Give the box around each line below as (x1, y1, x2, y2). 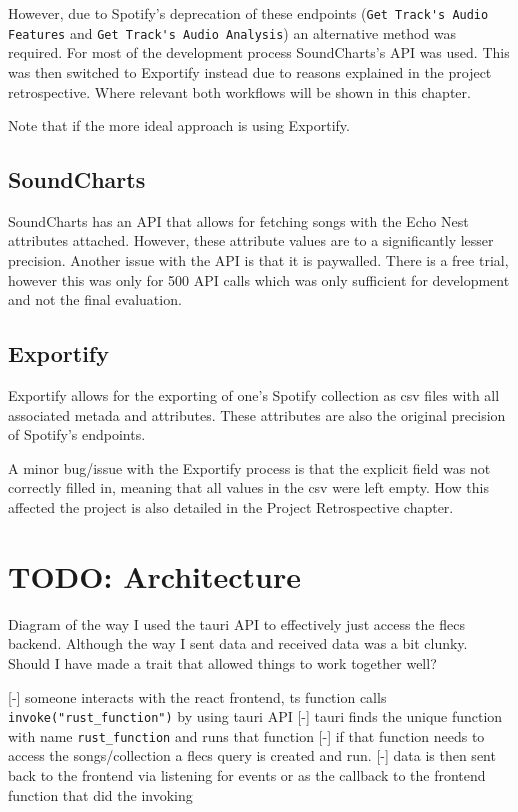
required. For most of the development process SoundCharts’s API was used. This (8, 42, 510, 63)
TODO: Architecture (8, 555, 301, 596)
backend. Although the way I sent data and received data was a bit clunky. (8, 633, 468, 654)
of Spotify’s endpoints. (8, 424, 146, 445)
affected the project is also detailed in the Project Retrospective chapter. (8, 497, 454, 518)
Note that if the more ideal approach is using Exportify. (8, 115, 350, 136)
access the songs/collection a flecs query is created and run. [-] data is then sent (8, 745, 496, 766)
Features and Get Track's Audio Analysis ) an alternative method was (8, 22, 457, 43)
